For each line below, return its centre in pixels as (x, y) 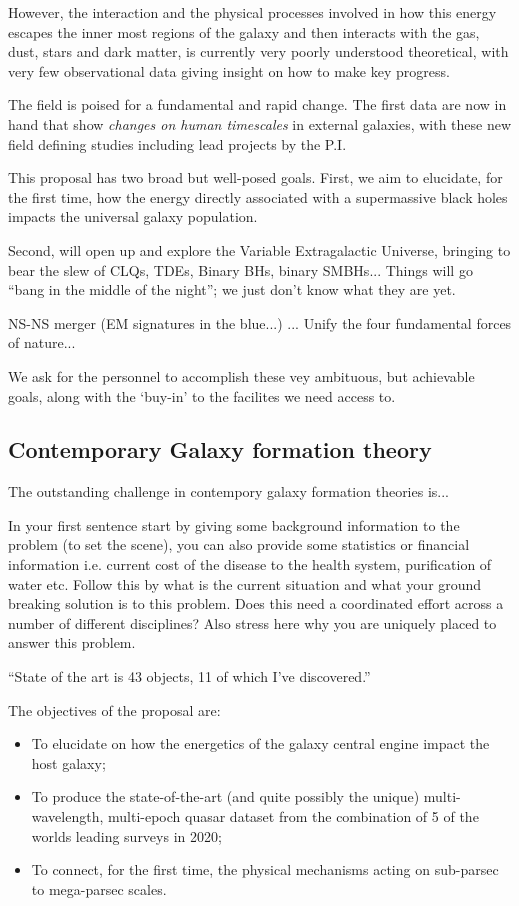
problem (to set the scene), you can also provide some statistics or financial (239, 544)
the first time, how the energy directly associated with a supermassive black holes (258, 196)
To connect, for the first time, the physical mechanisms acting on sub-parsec (265, 869)
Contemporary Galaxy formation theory (220, 449)
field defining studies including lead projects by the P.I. (177, 143)
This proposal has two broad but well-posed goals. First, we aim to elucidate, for (255, 177)
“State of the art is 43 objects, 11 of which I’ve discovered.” (189, 676)
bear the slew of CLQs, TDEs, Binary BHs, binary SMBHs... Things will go (240, 269)
